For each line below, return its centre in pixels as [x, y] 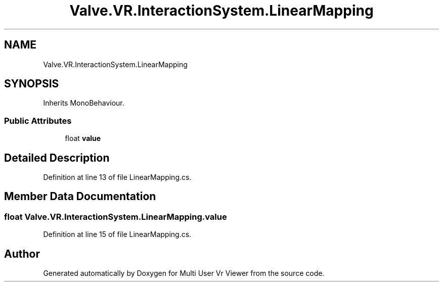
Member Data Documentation [80, 197]
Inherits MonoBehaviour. [84, 103]
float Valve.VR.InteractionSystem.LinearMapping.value [116, 217]
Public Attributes [38, 121]
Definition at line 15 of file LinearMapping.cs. [117, 234]
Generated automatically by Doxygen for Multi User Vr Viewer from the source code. [184, 273]
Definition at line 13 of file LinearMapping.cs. [117, 177]
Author [22, 254]
